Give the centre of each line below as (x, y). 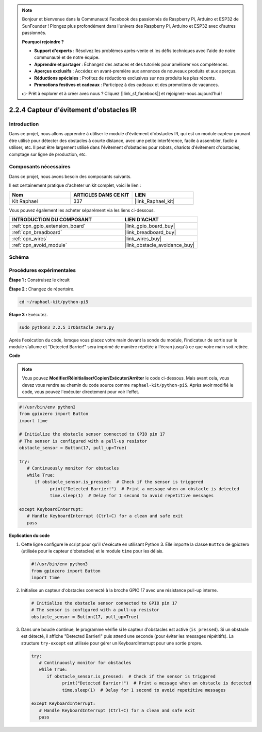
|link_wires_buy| (143, 238)
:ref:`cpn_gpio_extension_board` (49, 226)
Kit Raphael (25, 201)
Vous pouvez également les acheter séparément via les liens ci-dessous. (82, 210)
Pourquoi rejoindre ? (43, 42)
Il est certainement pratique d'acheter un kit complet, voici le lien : (75, 185)
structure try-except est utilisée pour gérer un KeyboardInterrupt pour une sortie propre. (112, 643)
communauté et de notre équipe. (67, 57)
